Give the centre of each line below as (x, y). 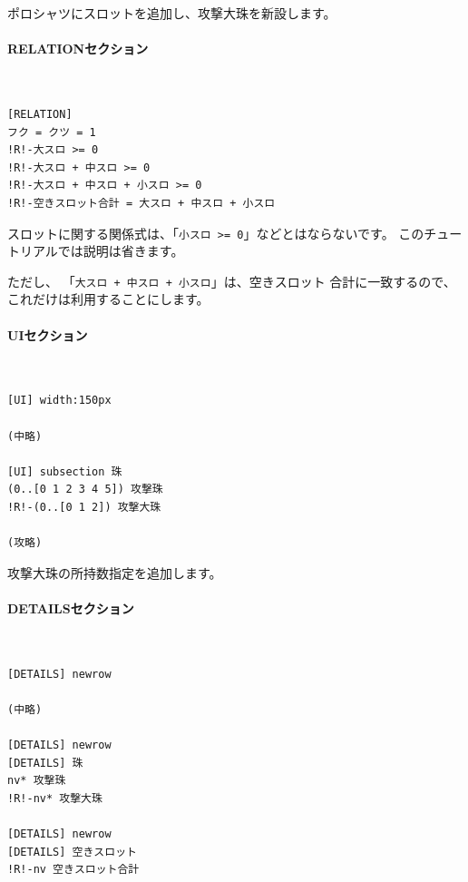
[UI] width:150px (59, 401)
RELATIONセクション (78, 49)
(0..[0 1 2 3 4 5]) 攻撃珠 (85, 490)
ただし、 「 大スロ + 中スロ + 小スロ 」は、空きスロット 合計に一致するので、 (232, 281)
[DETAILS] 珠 (45, 763)
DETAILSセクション (71, 608)
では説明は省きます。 (121, 251)
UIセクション (48, 334)
